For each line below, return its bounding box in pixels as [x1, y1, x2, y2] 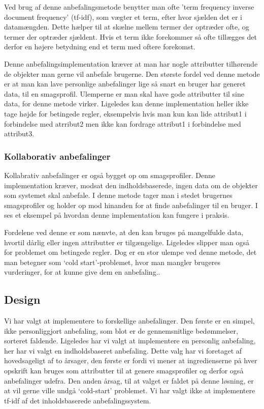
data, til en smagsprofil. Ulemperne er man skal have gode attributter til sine [4, 88, 245, 99]
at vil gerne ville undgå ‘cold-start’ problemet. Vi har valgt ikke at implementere [4, 385, 255, 396]
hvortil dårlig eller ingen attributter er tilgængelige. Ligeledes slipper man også [4, 237, 249, 247]
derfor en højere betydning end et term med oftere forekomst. [4, 41, 195, 52]
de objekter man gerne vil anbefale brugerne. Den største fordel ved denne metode [4, 68, 260, 79]
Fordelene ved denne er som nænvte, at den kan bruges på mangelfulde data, [4, 226, 244, 237]
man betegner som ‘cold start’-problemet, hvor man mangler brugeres [4, 256, 220, 267]
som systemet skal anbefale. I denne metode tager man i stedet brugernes [4, 190, 233, 200]
